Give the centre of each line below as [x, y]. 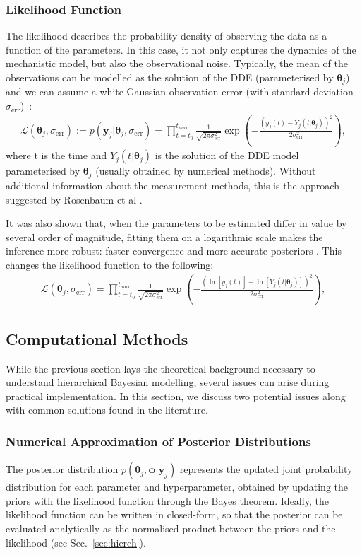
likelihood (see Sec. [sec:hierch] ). [76, 542]
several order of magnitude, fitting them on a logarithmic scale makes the [164, 236]
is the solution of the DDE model [227, 155]
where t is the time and [56, 155]
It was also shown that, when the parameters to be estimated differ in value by [176, 223]
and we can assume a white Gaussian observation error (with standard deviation [180, 92]
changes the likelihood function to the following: [110, 264]
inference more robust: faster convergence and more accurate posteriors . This [174, 251]
